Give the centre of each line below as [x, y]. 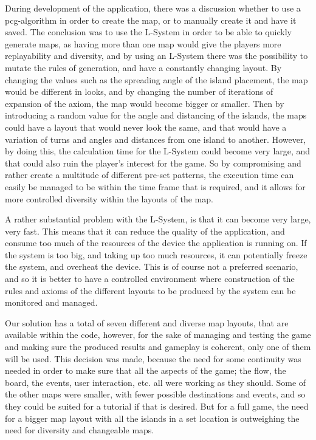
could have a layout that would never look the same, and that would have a [146, 127]
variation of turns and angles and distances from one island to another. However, [156, 139]
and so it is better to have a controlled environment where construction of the [150, 279]
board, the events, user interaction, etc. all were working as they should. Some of [156, 382]
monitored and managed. [51, 302]
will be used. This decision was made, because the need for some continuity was [153, 358]
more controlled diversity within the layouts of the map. [109, 198]
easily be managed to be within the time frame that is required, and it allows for [155, 186]
